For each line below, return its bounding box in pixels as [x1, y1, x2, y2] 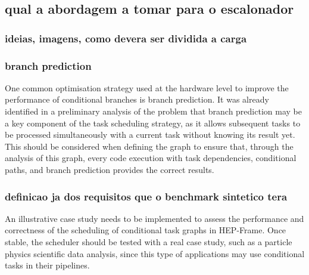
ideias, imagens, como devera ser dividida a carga [5, 30, 247, 45]
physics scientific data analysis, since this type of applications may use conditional [5, 247, 305, 259]
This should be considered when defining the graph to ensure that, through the [5, 140, 294, 152]
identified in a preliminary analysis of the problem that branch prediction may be [5, 105, 302, 118]
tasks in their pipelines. [5, 259, 90, 271]
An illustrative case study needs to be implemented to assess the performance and [5, 212, 304, 224]
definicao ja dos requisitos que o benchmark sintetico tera [5, 189, 288, 203]
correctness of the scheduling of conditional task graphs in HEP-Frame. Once [5, 224, 286, 236]
